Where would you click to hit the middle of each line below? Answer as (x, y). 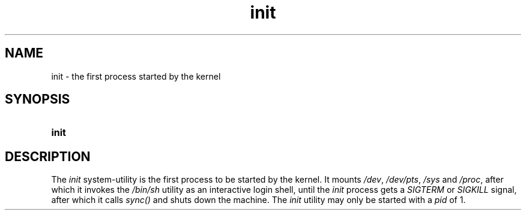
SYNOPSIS (38, 99)
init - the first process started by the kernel (136, 76)
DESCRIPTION (48, 156)
